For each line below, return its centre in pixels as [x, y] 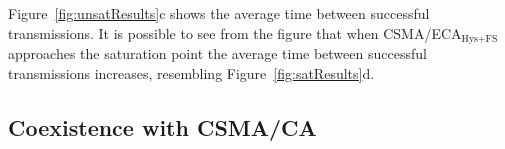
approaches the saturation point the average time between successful [217, 53]
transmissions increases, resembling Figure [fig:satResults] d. [191, 72]
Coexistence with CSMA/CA [162, 126]
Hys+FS [479, 39]
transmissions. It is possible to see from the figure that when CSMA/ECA [235, 32]
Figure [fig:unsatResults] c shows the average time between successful [219, 13]
